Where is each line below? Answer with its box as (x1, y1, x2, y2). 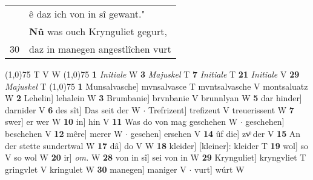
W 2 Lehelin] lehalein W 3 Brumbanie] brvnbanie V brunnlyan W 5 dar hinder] (5, 92, 302, 104)
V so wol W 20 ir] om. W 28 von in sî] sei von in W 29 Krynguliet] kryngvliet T (5, 151, 306, 164)
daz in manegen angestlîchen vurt (29, 42, 171, 56)
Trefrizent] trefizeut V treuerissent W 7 (148, 103, 294, 116)
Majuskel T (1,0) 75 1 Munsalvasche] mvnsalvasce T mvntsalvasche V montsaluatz (5, 79, 308, 92)
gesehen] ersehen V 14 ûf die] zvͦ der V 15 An (130, 127, 301, 139)
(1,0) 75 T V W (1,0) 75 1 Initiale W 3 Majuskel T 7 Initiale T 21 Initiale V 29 (5, 68, 300, 80)
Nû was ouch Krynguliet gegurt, (29, 24, 167, 38)
